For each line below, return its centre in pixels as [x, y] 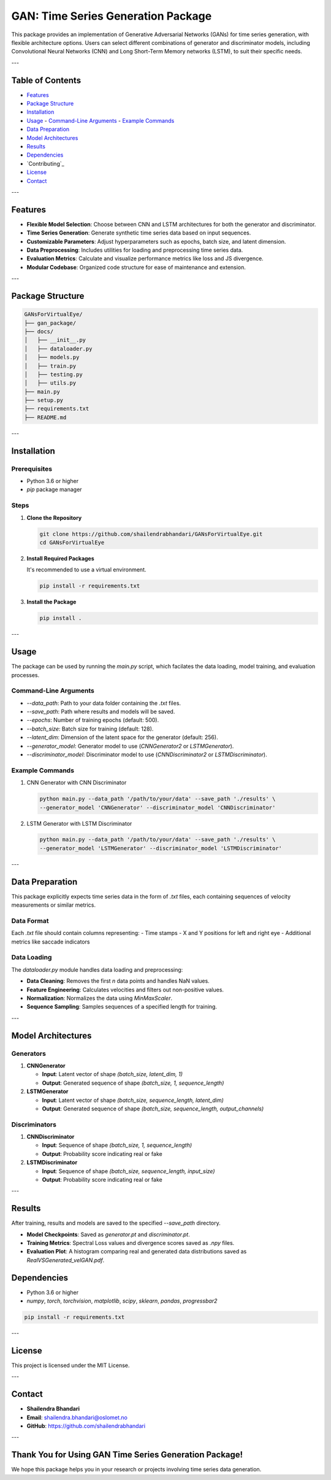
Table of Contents [46, 80]
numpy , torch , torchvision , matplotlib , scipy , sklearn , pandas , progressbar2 [122, 1301]
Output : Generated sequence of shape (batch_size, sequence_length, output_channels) [153, 1109]
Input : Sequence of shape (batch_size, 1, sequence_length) [117, 1145]
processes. [25, 675]
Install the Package [51, 602]
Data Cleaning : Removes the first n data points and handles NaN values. [118, 981]
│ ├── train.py [50, 366]
